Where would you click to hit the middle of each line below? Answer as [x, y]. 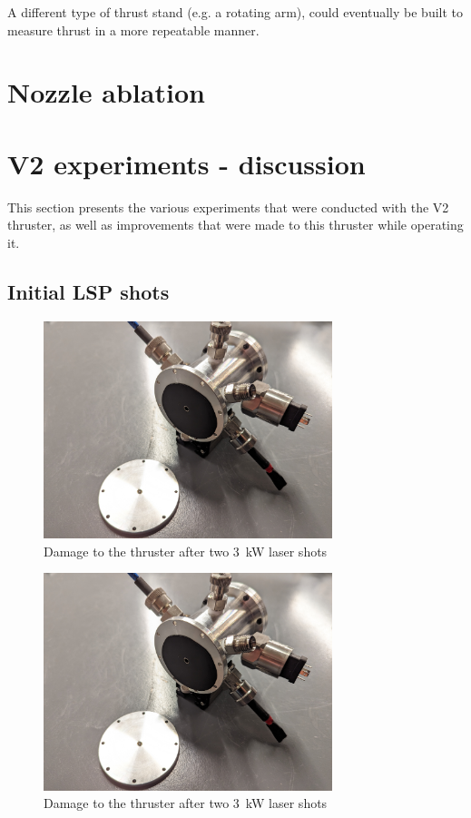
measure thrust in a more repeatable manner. [133, 30]
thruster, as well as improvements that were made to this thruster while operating [235, 225]
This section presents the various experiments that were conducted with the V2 [228, 207]
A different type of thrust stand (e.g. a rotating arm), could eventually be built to [235, 12]
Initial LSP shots [88, 291]
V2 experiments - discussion [186, 163]
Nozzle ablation [106, 92]
